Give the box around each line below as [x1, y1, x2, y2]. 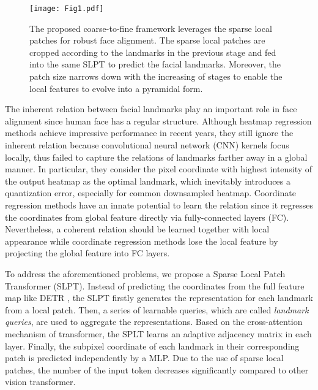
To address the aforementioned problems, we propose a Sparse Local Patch [5, 267, 286, 280]
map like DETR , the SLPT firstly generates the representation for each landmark [5, 291, 313, 304]
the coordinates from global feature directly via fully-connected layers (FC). [5, 210, 289, 223]
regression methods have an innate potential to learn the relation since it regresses [5, 198, 313, 211]
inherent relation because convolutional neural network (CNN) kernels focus [5, 139, 289, 151]
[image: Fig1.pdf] [29, 4, 104, 13]
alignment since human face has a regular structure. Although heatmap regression [5, 114, 312, 127]
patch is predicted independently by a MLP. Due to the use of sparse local [5, 351, 284, 364]
